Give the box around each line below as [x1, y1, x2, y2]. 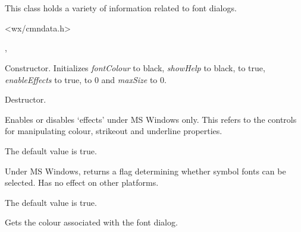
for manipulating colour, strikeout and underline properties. [5, 125, 222, 137]
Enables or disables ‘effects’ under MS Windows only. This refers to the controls [5, 113, 297, 125]
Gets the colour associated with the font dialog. [5, 216, 178, 228]
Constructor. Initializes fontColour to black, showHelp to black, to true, [5, 61, 265, 74]
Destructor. [5, 93, 46, 106]
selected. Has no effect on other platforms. [5, 176, 159, 189]
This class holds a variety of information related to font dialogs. [5, 2, 237, 14]
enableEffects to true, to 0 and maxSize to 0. [5, 73, 167, 85]
